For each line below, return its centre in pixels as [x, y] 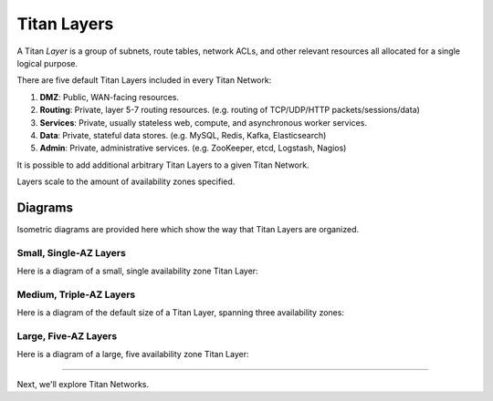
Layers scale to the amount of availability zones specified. [126, 181]
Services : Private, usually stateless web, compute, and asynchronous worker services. [203, 122]
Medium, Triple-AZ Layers [76, 294]
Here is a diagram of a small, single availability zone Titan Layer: [138, 271]
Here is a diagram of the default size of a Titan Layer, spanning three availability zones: [180, 313]
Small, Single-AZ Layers [72, 252]
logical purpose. [47, 63]
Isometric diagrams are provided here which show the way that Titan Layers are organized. [188, 229]
